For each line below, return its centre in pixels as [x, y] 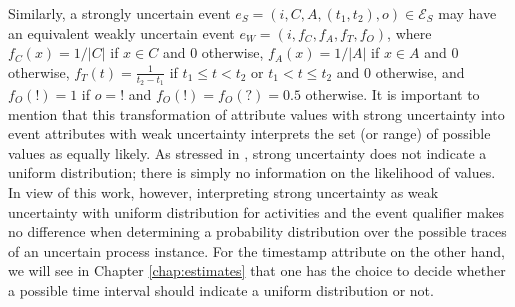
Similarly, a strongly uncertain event [119, 13]
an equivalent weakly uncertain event [121, 32]
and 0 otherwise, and [400, 71]
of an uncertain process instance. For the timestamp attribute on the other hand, [256, 250]
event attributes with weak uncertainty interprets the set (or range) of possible [249, 133]
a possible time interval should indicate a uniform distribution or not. [221, 289]
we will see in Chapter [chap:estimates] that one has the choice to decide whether [257, 270]
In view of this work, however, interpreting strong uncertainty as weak [223, 191]
